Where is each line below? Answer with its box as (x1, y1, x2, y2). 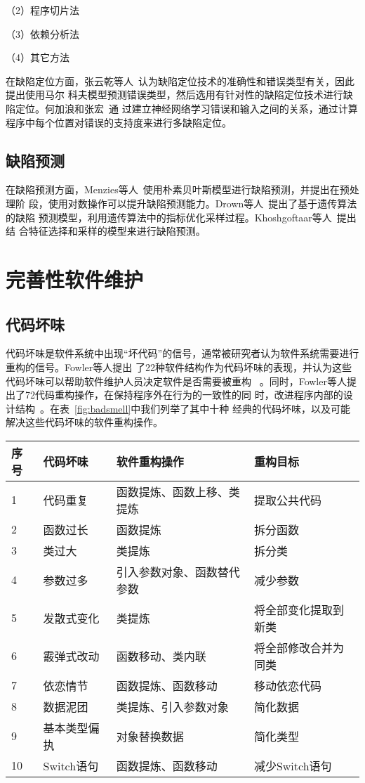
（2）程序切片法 (6, 3, 79, 17)
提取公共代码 (253, 491, 321, 508)
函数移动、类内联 (116, 647, 206, 664)
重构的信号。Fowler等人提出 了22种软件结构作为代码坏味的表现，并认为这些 (6, 359, 352, 374)
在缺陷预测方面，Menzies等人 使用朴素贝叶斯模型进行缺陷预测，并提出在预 (6, 182, 350, 197)
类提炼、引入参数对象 (116, 698, 229, 715)
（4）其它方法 (6, 50, 69, 65)
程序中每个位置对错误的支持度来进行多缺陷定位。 (6, 115, 232, 129)
